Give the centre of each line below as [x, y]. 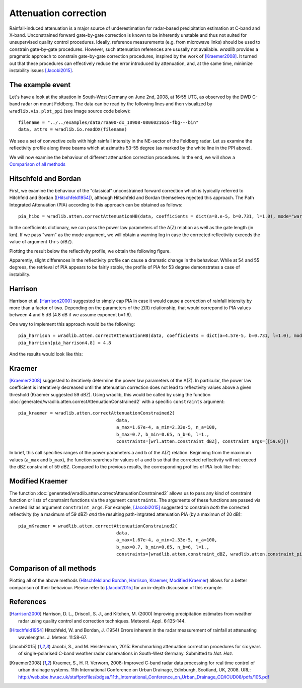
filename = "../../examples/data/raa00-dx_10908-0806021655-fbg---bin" [108, 122]
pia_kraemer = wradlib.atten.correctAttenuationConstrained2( [97, 413]
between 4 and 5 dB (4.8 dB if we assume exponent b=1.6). [71, 315]
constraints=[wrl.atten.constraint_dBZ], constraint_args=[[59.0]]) [202, 441]
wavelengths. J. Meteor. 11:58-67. [53, 637]
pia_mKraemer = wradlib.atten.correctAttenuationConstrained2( [98, 526]
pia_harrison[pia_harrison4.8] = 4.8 [65, 343]
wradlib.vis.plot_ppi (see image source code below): [70, 111]
